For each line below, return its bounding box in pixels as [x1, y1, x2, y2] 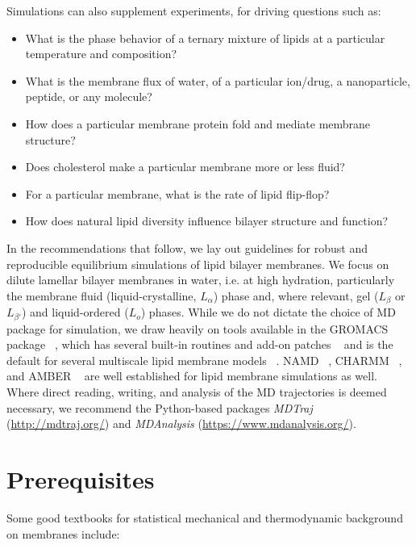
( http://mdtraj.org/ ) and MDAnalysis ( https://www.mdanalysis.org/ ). [6, 415, 356, 432]
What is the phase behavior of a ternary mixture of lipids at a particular [25, 29, 385, 46]
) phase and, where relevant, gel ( [213, 287, 379, 304]
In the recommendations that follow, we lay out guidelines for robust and [6, 239, 368, 256]
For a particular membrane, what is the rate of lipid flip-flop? [25, 185, 330, 202]
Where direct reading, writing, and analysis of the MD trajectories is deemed [6, 384, 387, 400]
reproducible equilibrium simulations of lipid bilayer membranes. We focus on [6, 255, 389, 272]
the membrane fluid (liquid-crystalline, [6, 287, 197, 304]
